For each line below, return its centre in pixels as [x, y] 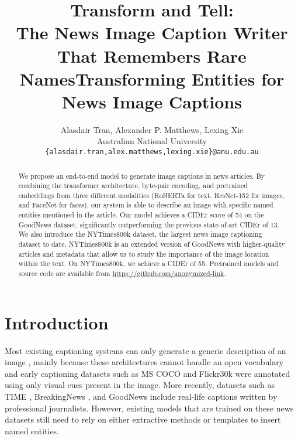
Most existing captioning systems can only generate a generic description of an [145, 350]
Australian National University [152, 141]
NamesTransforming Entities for [152, 78]
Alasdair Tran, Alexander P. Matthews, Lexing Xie [152, 129]
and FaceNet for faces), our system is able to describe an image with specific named [146, 205]
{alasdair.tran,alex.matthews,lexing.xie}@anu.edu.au [152, 152]
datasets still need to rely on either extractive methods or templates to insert [143, 419]
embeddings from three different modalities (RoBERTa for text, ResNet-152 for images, [151, 195]
